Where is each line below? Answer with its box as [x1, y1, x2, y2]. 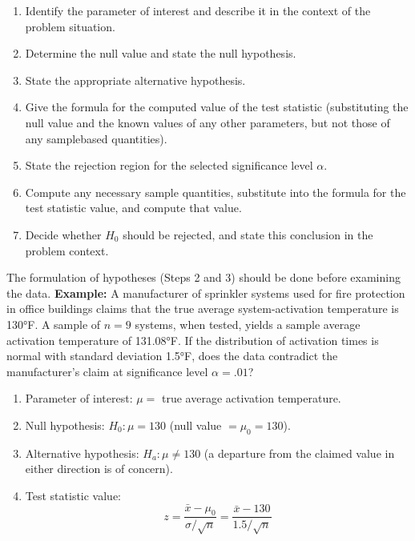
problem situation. [25, 18, 115, 34]
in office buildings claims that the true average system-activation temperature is [6, 300, 399, 317]
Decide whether [25, 226, 102, 242]
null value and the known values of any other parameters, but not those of [25, 114, 390, 130]
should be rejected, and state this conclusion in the [123, 226, 373, 242]
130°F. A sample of [6, 315, 101, 332]
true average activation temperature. [162, 390, 341, 407]
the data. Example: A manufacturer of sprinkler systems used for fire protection [6, 284, 405, 301]
